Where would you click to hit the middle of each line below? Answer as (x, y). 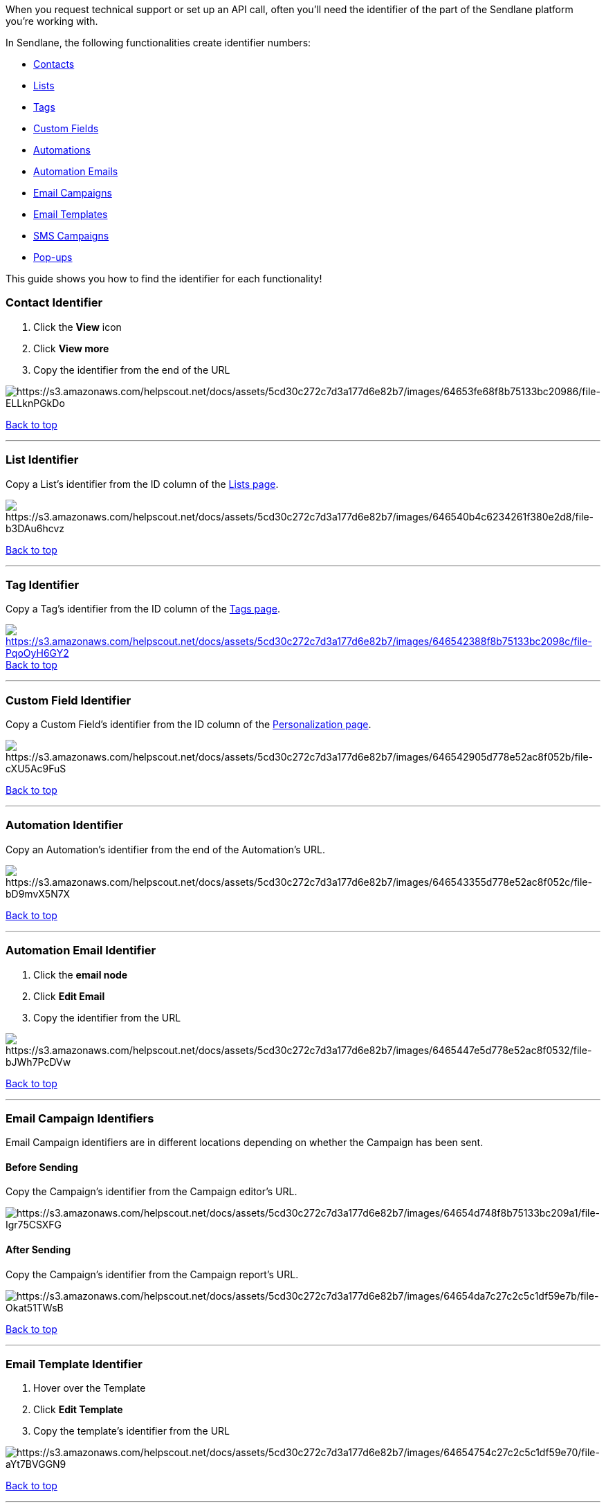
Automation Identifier (64, 825)
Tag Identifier (43, 584)
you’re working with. (52, 21)
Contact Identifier (54, 303)
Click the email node (81, 974)
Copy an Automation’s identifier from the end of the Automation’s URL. (166, 849)
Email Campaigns (73, 193)
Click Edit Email (69, 996)
